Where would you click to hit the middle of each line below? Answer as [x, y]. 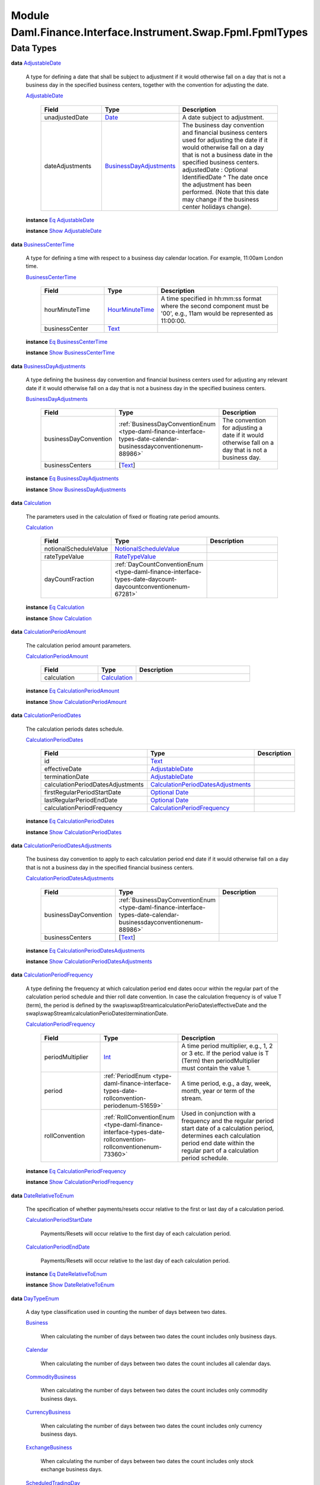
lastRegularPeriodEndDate [81, 800]
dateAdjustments [68, 166]
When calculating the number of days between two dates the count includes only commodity [154, 1391]
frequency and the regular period [228, 1121]
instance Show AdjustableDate [64, 231]
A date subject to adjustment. [223, 117]
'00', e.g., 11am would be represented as [217, 314]
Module [30, 15]
